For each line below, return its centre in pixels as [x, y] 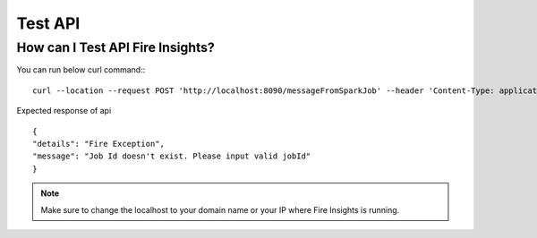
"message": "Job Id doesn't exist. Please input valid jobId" [172, 156]
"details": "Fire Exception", [99, 144]
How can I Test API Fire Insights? [115, 47]
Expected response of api [64, 111]
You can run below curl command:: [81, 70]
